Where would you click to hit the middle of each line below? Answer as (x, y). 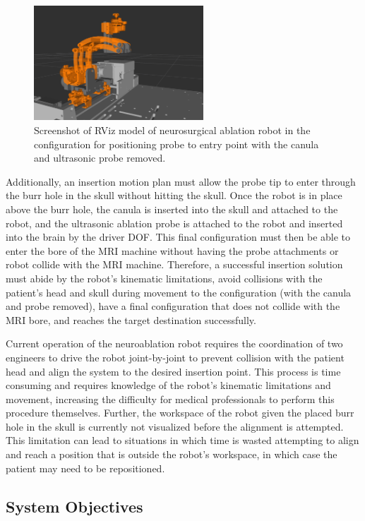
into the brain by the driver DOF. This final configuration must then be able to (178, 237)
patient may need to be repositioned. (85, 468)
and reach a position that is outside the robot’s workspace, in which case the (172, 454)
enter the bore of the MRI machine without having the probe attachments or (172, 250)
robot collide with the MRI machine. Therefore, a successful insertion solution (174, 264)
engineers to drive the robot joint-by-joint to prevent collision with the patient (175, 357)
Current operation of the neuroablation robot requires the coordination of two (174, 343)
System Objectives (74, 506)
